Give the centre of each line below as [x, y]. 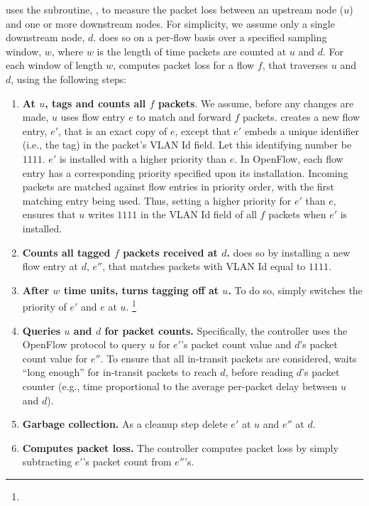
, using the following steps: [69, 79]
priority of [44, 306]
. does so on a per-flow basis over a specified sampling [210, 37]
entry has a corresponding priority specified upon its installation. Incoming [185, 172]
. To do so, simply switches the [295, 290]
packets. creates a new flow [302, 117]
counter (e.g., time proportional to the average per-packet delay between [180, 386]
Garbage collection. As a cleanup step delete [125, 424]
